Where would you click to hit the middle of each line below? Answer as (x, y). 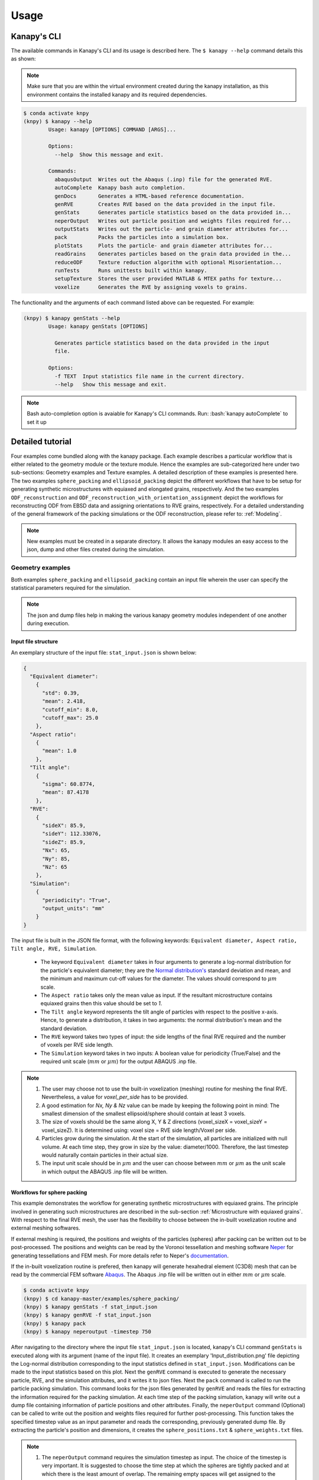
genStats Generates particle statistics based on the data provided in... (173, 213)
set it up (37, 422)
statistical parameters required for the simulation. (71, 588)
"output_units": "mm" (73, 908)
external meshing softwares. (45, 1228)
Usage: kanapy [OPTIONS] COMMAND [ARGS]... (112, 130)
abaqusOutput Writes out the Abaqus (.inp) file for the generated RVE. (163, 179)
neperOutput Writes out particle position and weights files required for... (173, 221)
